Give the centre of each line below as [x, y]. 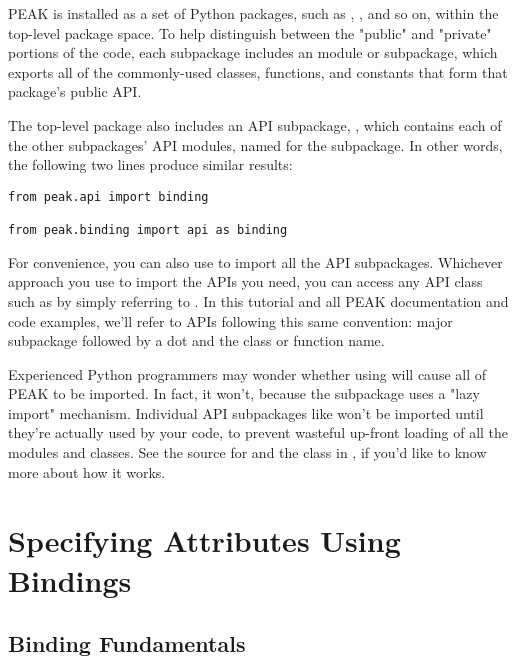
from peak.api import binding [108, 196]
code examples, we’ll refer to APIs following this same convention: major [230, 320]
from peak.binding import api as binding [148, 230]
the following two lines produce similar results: [150, 164]
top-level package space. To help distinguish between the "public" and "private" [250, 32]
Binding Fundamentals [127, 643]
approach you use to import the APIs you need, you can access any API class [245, 281]
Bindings [70, 579]
